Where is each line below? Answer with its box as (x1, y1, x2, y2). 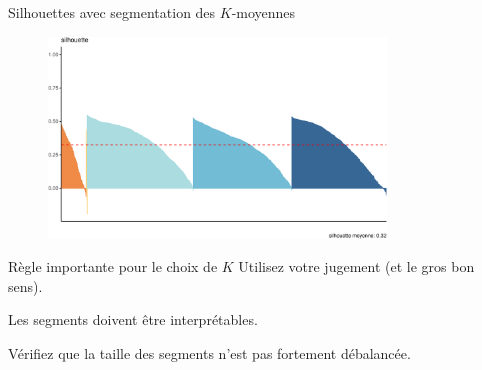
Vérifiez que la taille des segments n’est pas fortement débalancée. (8, 343, 411, 364)
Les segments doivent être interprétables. (8, 309, 258, 330)
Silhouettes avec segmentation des (8, 2, 216, 22)
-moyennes (231, 2, 296, 22)
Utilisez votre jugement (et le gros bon (238, 256, 475, 277)
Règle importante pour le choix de (8, 256, 218, 277)
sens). (8, 275, 43, 296)
